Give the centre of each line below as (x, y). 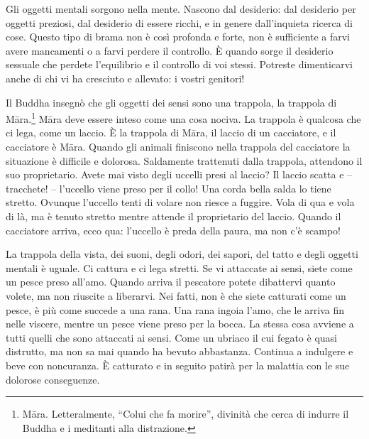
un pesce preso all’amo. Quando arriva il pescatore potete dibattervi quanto (171, 282)
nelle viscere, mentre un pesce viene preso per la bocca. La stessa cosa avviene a (180, 324)
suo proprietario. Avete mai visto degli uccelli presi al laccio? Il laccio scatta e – (179, 174)
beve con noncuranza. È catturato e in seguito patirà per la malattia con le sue (178, 365)
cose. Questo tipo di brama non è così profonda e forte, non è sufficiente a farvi (178, 37)
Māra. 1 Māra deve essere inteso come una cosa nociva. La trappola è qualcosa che (183, 118)
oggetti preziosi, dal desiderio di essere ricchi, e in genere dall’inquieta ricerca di (180, 22)
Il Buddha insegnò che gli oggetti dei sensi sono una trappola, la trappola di (171, 102)
